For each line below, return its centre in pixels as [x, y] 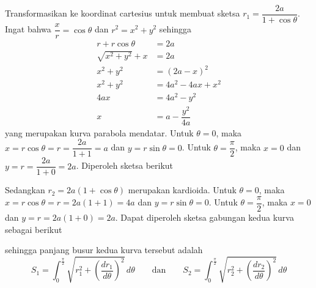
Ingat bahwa [28, 29]
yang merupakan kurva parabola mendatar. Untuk [99, 132]
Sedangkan [25, 190]
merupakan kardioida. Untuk [182, 190]
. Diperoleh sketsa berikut [125, 165]
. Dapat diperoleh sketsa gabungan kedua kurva [204, 217]
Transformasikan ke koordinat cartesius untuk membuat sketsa [123, 13]
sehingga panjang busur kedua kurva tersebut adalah [104, 250]
